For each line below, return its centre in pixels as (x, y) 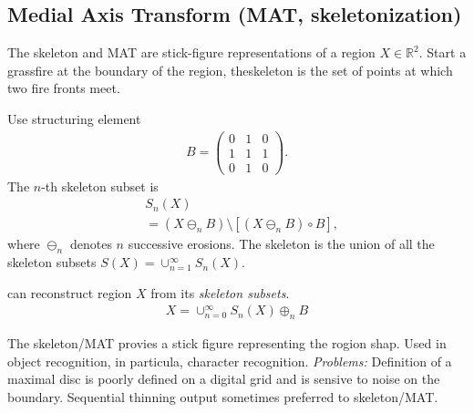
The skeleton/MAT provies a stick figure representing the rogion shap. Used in (227, 343)
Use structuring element (74, 118)
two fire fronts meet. (64, 88)
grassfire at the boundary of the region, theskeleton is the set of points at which (230, 70)
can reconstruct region (70, 292)
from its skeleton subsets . (220, 292)
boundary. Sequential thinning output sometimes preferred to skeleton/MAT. (223, 397)
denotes (91, 244)
